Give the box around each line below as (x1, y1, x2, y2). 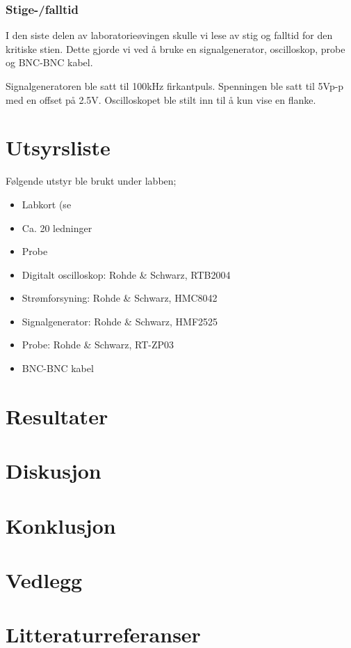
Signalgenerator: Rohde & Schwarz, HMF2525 (22, 314, 218, 328)
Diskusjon (6, 456, 101, 485)
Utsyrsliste (6, 133, 111, 162)
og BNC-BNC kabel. (6, 55, 93, 70)
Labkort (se (22, 196, 72, 211)
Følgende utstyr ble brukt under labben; (6, 173, 177, 188)
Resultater (6, 401, 108, 430)
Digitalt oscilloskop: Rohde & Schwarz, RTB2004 (22, 267, 231, 281)
